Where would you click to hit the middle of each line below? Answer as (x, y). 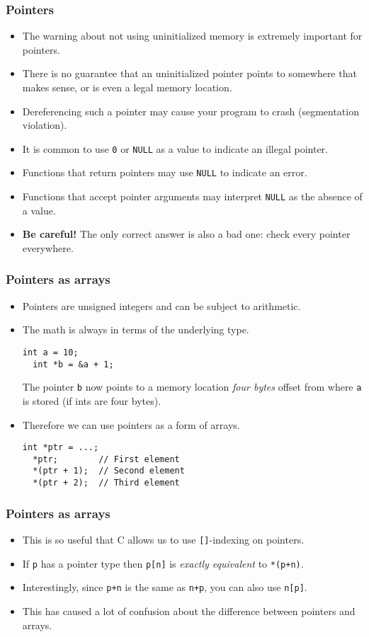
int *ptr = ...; (61, 448)
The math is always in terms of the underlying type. (136, 329)
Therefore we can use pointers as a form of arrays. (131, 424)
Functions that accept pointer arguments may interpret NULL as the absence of (192, 196)
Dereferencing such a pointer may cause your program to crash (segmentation (191, 111)
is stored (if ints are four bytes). (92, 400)
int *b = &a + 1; (73, 364)
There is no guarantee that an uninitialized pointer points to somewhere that (189, 73)
